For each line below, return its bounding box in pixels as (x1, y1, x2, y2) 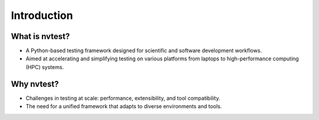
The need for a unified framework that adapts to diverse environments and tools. (25, 103, 222, 110)
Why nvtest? (11, 79, 59, 89)
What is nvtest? (11, 31, 70, 41)
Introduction (11, 9, 73, 22)
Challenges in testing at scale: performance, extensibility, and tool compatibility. (25, 95, 221, 102)
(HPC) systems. (25, 63, 64, 70)
